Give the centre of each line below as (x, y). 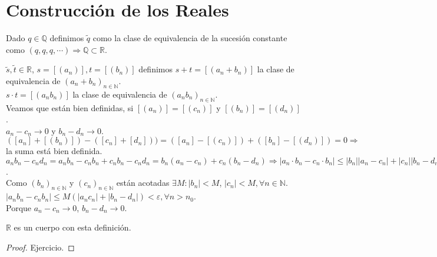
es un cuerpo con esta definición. (72, 227)
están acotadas (143, 183)
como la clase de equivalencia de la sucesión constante (190, 38)
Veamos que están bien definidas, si (70, 107)
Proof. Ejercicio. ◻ (40, 247)
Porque (19, 207)
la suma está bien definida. (54, 151)
